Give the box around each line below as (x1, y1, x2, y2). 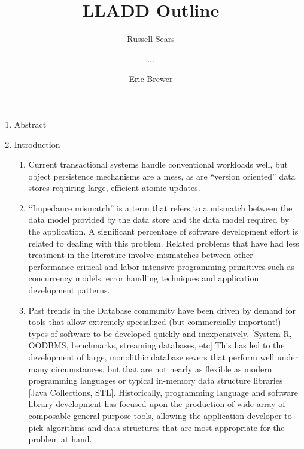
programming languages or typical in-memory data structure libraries (28, 374, 283, 387)
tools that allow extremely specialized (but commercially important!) (28, 315, 281, 328)
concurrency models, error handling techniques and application (28, 272, 259, 284)
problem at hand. (28, 433, 92, 445)
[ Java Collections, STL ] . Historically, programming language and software (28, 386, 298, 398)
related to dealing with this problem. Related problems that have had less (28, 236, 299, 249)
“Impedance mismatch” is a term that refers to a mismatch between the (28, 201, 293, 214)
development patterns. (28, 284, 110, 296)
